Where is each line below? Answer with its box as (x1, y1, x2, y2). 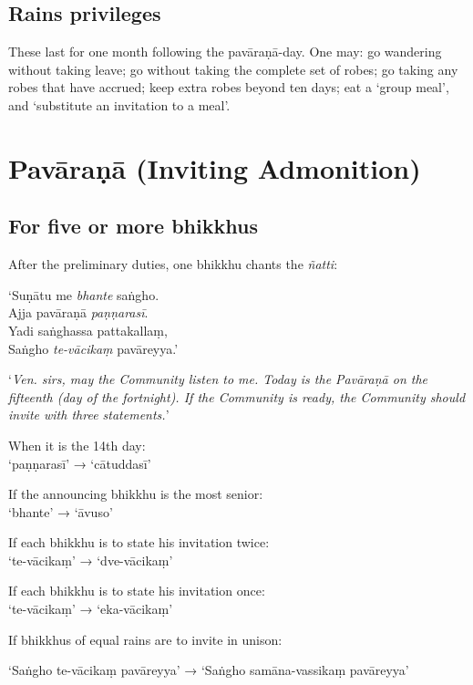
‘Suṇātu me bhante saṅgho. (8, 285, 159, 304)
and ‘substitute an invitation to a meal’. (8, 95, 231, 114)
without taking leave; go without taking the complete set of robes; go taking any (8, 59, 458, 78)
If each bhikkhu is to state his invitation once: (8, 581, 265, 600)
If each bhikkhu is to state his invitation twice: (8, 533, 270, 552)
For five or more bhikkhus (8, 212, 258, 240)
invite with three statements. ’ (8, 405, 170, 424)
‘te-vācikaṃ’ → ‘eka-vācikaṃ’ (8, 599, 173, 618)
